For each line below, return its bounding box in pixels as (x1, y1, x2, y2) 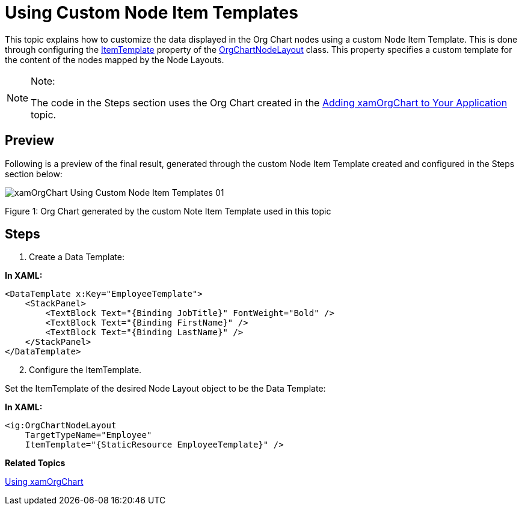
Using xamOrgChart (5, 476, 84, 487)
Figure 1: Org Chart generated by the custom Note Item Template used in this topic (5, 205, 331, 216)
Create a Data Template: (29, 252, 125, 263)
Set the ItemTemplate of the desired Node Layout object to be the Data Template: (5, 383, 326, 394)
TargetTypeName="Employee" (25, 430, 152, 440)
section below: (5, 168, 63, 179)
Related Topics (5, 458, 66, 469)
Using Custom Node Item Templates (5, 2, 298, 23)
